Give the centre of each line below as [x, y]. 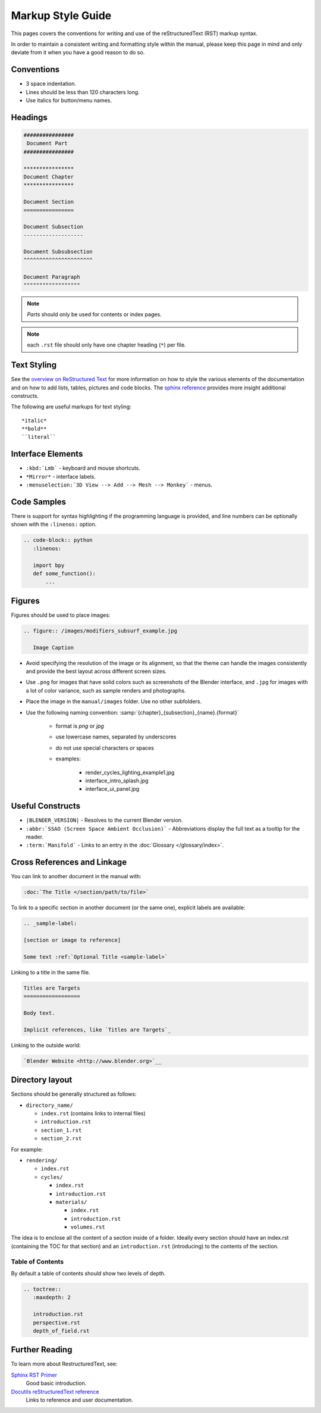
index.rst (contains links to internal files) [93, 1113]
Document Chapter [49, 177]
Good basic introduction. [56, 1383]
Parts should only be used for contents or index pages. [94, 314]
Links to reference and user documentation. [79, 1400]
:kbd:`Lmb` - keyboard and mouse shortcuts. [83, 468]
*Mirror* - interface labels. [61, 476]
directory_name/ [50, 1105]
